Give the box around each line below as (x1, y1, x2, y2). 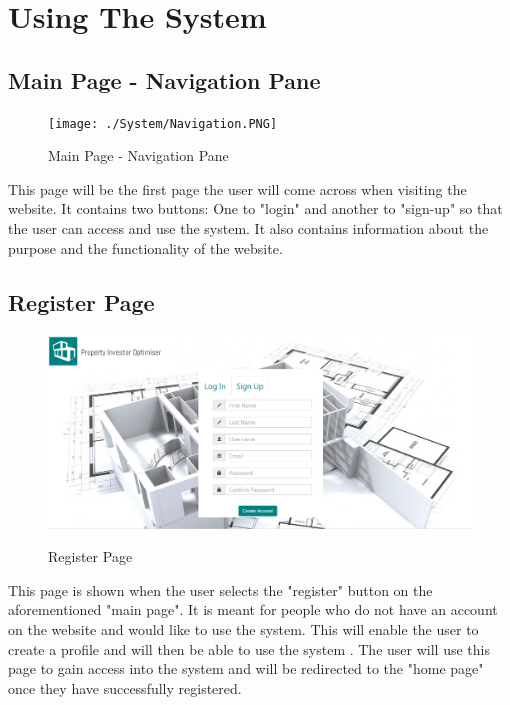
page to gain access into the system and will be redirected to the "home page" (8, 658, 484, 679)
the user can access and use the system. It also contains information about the (8, 218, 489, 239)
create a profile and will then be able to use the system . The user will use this (8, 638, 490, 659)
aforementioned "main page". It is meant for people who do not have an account (8, 599, 498, 620)
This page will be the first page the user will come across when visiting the (8, 178, 467, 199)
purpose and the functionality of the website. (8, 237, 283, 258)
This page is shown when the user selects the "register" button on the (8, 579, 433, 600)
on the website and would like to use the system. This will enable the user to (8, 618, 479, 639)
